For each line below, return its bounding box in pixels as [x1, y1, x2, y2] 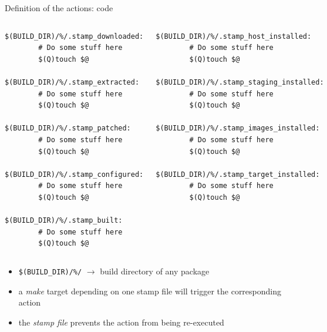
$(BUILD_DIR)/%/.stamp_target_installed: [156, 170, 320, 179]
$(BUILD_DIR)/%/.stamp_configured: [5, 170, 144, 179]
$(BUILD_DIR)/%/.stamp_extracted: [5, 78, 140, 86]
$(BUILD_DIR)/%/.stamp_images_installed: [156, 124, 320, 133]
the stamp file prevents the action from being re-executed [18, 316, 224, 328]
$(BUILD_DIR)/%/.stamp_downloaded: [5, 32, 144, 41]
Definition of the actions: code [5, 2, 113, 14]
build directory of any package [100, 264, 210, 277]
